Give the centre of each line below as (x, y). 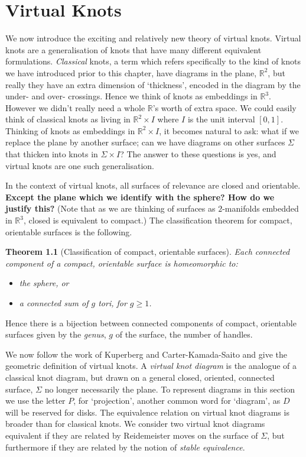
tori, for (113, 303)
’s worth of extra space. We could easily (224, 107)
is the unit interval (221, 119)
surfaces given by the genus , (56, 334)
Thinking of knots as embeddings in (70, 130)
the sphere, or (44, 283)
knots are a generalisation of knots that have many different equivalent (134, 49)
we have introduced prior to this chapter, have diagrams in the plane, (131, 72)
